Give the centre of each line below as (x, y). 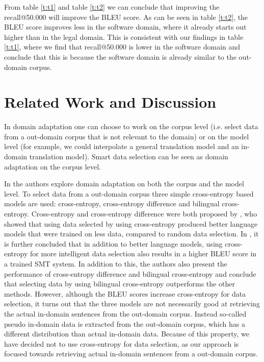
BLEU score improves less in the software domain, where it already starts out (125, 27)
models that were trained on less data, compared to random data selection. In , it (131, 234)
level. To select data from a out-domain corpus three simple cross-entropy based (129, 193)
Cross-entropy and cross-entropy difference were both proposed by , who (144, 214)
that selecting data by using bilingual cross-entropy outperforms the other (120, 284)
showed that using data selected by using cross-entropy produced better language (131, 223)
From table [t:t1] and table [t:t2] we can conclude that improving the (112, 7)
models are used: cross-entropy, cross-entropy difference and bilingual (112, 203)
